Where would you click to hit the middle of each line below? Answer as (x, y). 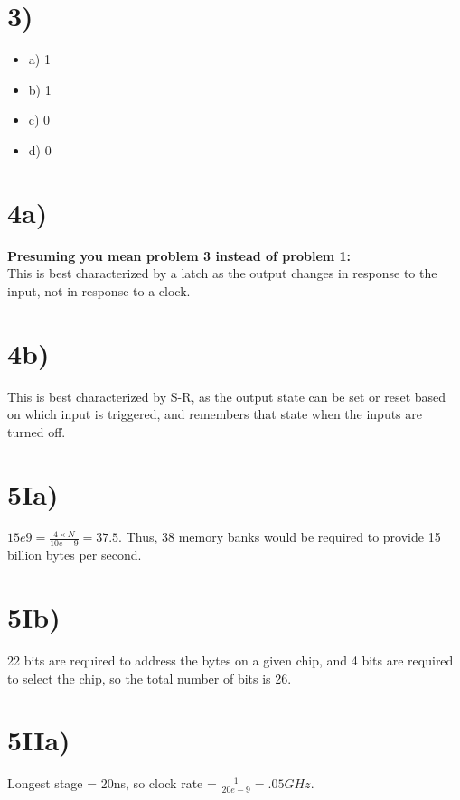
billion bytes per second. (75, 555)
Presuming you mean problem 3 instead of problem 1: (179, 255)
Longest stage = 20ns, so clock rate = (112, 783)
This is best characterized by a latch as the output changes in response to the (222, 273)
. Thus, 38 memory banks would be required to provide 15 (280, 537)
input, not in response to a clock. (99, 290)
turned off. (37, 431)
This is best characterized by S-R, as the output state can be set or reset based (227, 396)
